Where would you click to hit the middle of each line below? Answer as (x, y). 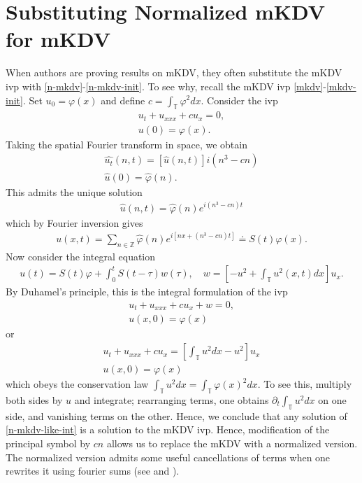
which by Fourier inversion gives (74, 222)
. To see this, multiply (305, 384)
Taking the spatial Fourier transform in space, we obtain (126, 144)
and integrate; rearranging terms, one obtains (172, 399)
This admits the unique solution (74, 191)
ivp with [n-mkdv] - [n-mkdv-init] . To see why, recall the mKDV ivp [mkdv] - (166, 86)
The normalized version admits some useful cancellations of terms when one (168, 457)
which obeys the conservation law (77, 384)
